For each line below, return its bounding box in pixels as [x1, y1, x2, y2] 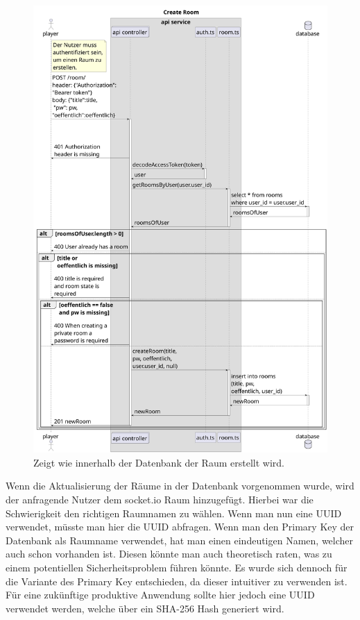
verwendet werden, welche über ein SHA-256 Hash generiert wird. [6, 601, 284, 615]
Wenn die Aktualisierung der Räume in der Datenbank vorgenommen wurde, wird [6, 478, 354, 493]
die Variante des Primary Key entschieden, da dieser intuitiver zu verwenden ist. [6, 573, 348, 588]
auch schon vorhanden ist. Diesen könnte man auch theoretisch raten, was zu [6, 546, 332, 561]
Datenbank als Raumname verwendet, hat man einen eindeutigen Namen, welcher [6, 533, 354, 547]
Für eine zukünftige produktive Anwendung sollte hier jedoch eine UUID [6, 587, 315, 602]
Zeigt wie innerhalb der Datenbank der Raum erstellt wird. [33, 455, 284, 469]
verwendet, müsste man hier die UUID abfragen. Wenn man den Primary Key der [6, 519, 354, 534]
